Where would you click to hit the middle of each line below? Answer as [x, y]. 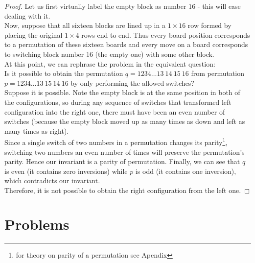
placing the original [34, 35]
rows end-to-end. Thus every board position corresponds [166, 35]
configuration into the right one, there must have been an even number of [115, 111]
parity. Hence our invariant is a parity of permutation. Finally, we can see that [122, 161]
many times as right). [37, 131]
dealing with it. [27, 15]
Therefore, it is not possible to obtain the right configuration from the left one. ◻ [127, 190]
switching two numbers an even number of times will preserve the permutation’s [125, 152]
